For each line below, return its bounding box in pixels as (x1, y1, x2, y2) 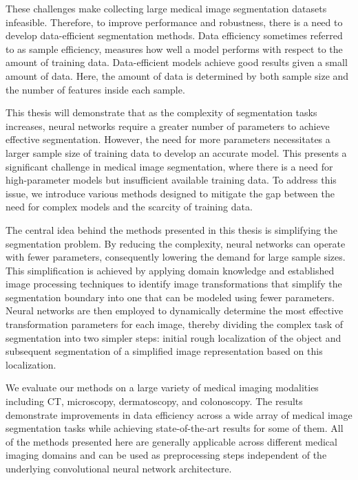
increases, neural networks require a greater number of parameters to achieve (6, 118, 330, 133)
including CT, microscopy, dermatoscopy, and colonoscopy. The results (6, 394, 303, 408)
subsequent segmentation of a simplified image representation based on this (6, 344, 323, 358)
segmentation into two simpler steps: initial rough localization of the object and (6, 330, 341, 345)
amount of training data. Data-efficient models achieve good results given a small (6, 55, 348, 69)
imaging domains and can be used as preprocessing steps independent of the (6, 448, 327, 462)
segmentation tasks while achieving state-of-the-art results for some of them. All (6, 421, 344, 435)
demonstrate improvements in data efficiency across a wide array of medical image (6, 407, 352, 422)
